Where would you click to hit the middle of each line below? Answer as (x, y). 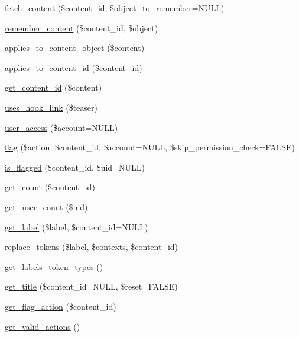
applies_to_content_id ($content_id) (74, 67)
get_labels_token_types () (54, 266)
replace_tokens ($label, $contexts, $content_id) (92, 247)
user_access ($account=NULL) (61, 127)
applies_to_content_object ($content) (75, 48)
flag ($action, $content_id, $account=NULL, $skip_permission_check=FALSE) (150, 147)
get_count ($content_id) (50, 187)
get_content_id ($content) (53, 87)
